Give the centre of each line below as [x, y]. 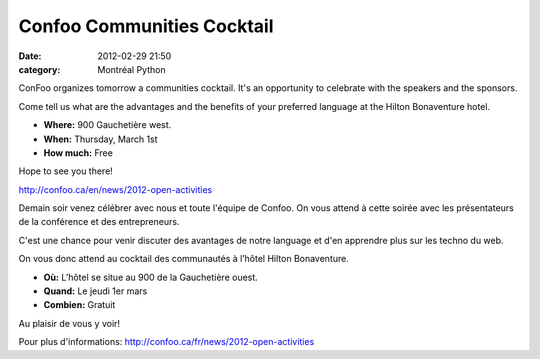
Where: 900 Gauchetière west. [107, 125]
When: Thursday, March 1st [101, 139]
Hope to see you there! [66, 171]
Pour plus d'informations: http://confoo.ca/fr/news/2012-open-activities [166, 342]
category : [39, 69]
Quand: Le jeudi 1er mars [95, 291]
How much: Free [78, 152]
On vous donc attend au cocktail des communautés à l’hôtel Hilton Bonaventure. [183, 259]
